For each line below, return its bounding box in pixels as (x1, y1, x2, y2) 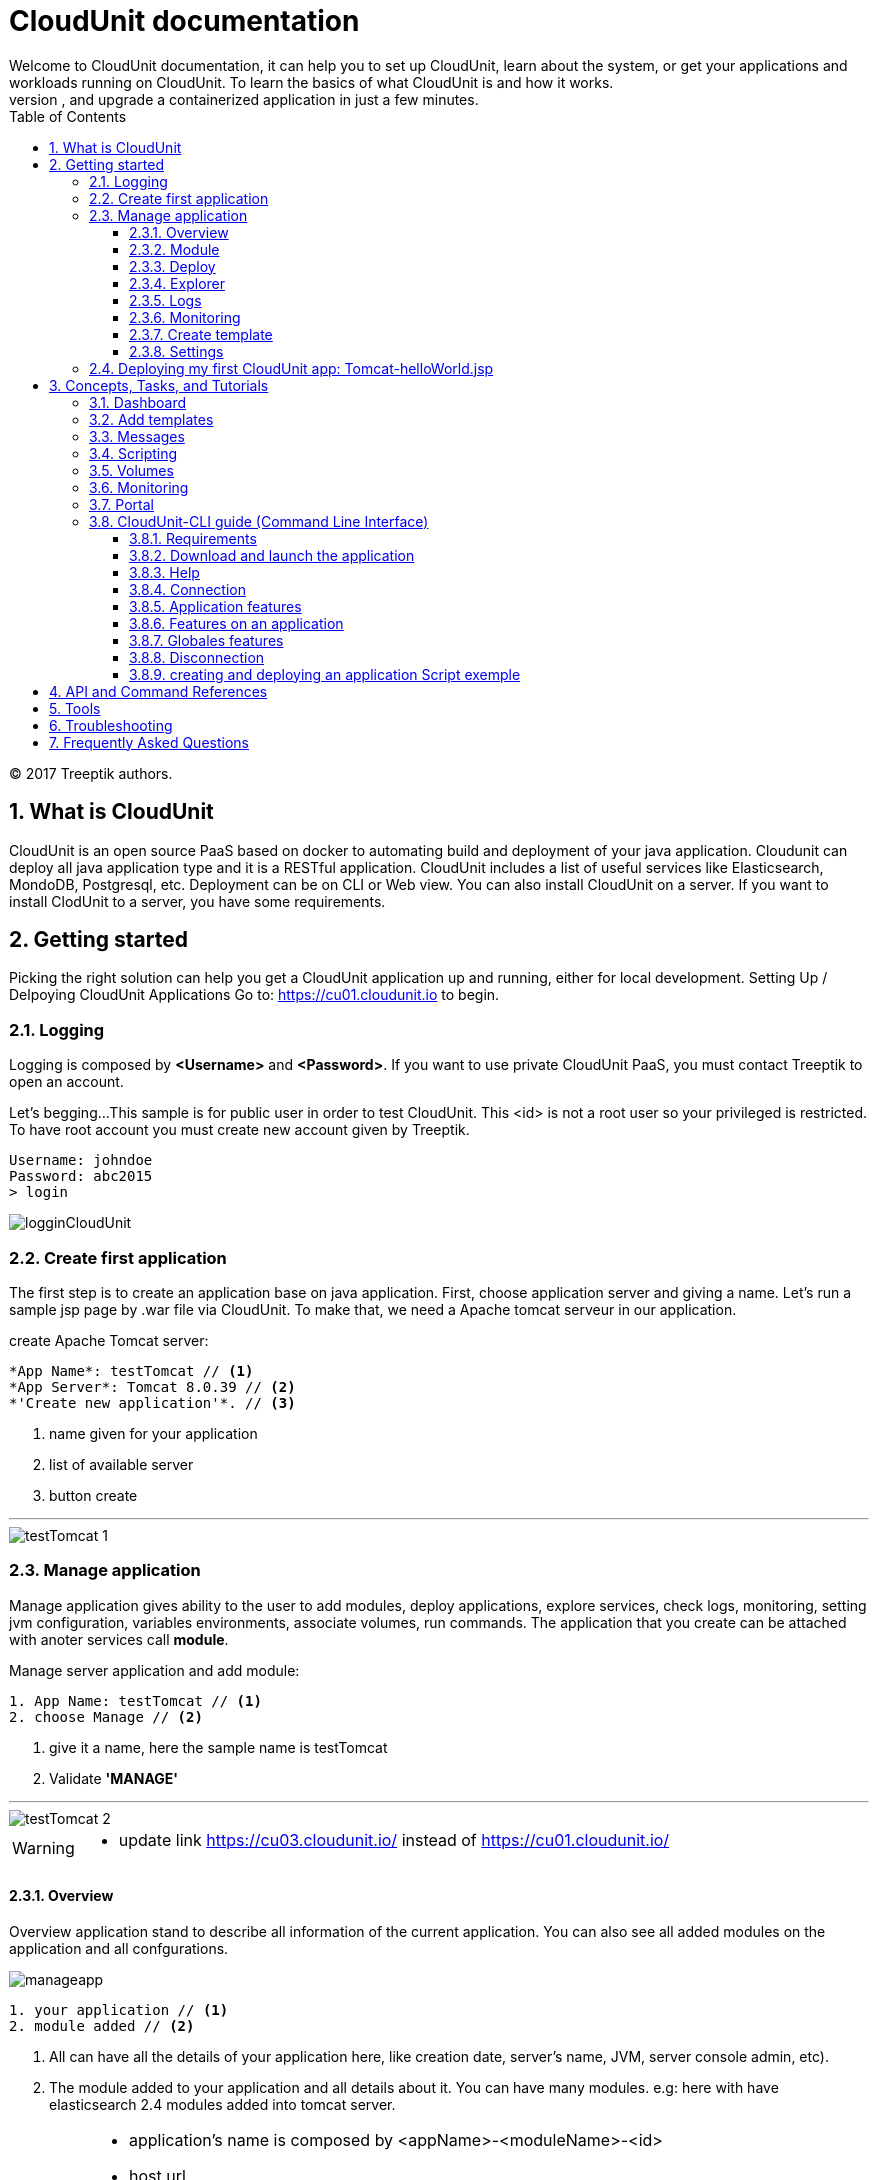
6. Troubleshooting (49, 716, 173, 734)
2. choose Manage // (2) (9, 1708, 203, 1725)
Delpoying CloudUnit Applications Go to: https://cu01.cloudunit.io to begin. (9, 986, 500, 1004)
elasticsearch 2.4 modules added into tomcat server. (49, 2095, 396, 2113)
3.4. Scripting (89, 444, 178, 462)
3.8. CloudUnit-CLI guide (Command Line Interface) (89, 512, 429, 530)
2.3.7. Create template (129, 325, 273, 343)
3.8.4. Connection (129, 580, 246, 598)
